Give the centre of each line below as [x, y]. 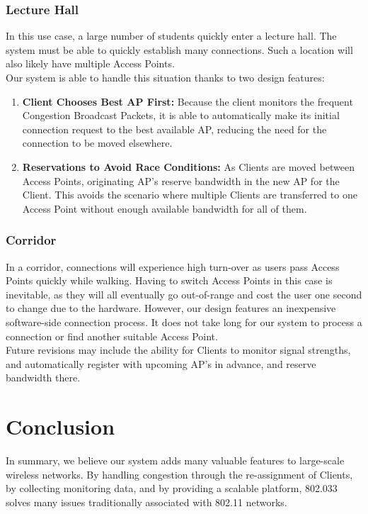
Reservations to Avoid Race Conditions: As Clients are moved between [188, 166]
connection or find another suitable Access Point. [112, 336]
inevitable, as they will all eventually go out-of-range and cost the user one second [184, 294]
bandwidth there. [43, 378]
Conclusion [61, 426]
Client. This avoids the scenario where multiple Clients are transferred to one [190, 195]
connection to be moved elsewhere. [97, 143]
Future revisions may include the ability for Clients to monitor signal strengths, [178, 350]
